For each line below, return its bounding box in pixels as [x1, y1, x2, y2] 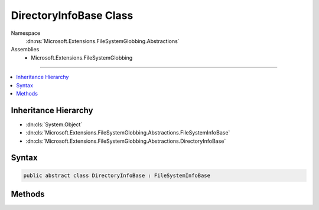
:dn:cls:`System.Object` [25, 121, 83, 128]
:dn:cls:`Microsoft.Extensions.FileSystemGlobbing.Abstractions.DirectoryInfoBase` [25, 137, 226, 145]
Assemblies [11, 46, 40, 53]
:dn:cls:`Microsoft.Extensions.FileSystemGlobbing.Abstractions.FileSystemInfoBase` [25, 129, 230, 136]
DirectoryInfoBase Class [11, 9, 134, 22]
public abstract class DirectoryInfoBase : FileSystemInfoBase [23, 172, 211, 179]
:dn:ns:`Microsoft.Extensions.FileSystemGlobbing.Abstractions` [25, 37, 180, 44]
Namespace [11, 29, 41, 37]
